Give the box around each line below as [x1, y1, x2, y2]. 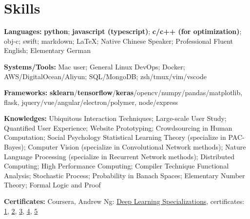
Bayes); [4, 142, 26, 152]
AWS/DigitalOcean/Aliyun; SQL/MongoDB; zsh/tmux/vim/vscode [4, 71, 207, 81]
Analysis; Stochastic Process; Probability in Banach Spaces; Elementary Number [4, 170, 245, 180]
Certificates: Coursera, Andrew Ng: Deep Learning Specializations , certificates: [4, 196, 245, 206]
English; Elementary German [4, 45, 91, 55]
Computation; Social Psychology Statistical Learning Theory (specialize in [4, 132, 226, 142]
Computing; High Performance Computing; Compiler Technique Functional [4, 161, 229, 171]
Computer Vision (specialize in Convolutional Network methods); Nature [28, 142, 246, 152]
